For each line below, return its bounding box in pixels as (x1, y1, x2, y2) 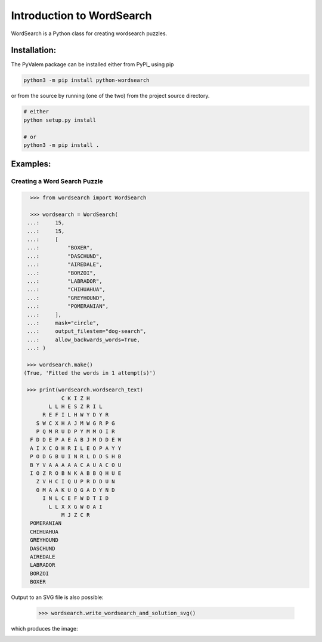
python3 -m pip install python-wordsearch (23, 77, 150, 84)
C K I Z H (61, 394, 90, 402)
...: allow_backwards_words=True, (27, 336, 140, 343)
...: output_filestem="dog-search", (27, 328, 147, 335)
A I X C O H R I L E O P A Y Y (30, 445, 122, 452)
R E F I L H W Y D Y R (42, 412, 109, 418)
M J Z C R (61, 511, 90, 518)
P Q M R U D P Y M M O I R (36, 428, 116, 435)
